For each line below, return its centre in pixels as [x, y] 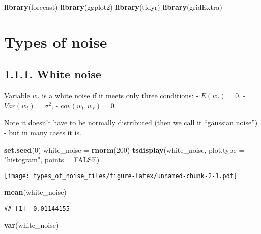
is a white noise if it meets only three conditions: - [120, 95]
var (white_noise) [32, 225]
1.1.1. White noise [53, 74]
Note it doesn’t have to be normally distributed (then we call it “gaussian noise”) [131, 122]
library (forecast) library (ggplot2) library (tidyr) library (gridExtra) [113, 7]
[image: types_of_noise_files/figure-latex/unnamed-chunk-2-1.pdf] [121, 176]
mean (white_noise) [35, 192]
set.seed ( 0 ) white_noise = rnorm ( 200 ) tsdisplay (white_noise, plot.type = [124, 149]
